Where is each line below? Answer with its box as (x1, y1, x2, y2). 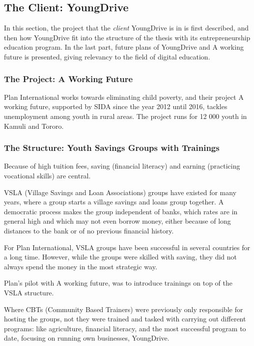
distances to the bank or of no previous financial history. (4, 225, 174, 235)
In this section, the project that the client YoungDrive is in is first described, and (4, 23, 249, 33)
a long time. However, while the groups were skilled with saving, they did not (4, 252, 237, 262)
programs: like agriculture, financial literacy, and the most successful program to (4, 323, 246, 333)
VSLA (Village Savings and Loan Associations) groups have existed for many (4, 187, 237, 197)
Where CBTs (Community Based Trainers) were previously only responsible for (4, 304, 243, 314)
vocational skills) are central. (4, 170, 91, 180)
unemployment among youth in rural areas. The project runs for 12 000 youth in (4, 111, 247, 121)
